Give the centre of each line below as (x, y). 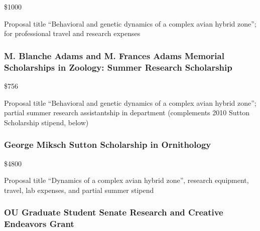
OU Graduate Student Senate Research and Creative (114, 212)
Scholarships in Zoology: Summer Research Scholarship (118, 67)
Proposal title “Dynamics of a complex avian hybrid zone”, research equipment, (126, 180)
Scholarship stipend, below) (46, 122)
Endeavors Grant (39, 224)
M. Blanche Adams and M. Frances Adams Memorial (114, 55)
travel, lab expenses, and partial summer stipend (79, 190)
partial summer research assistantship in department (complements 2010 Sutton (127, 112)
